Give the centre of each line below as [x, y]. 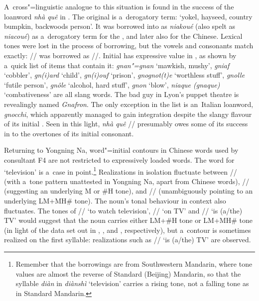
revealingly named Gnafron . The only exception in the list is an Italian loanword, [129, 104]
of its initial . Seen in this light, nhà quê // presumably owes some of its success [126, 124]
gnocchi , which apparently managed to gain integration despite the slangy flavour [128, 114]
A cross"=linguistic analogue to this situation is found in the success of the [119, 6]
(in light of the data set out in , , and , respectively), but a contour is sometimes [128, 230]
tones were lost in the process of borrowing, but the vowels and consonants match [129, 46]
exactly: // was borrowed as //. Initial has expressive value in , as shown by [120, 55]
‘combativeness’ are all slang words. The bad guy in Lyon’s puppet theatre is [122, 94]
